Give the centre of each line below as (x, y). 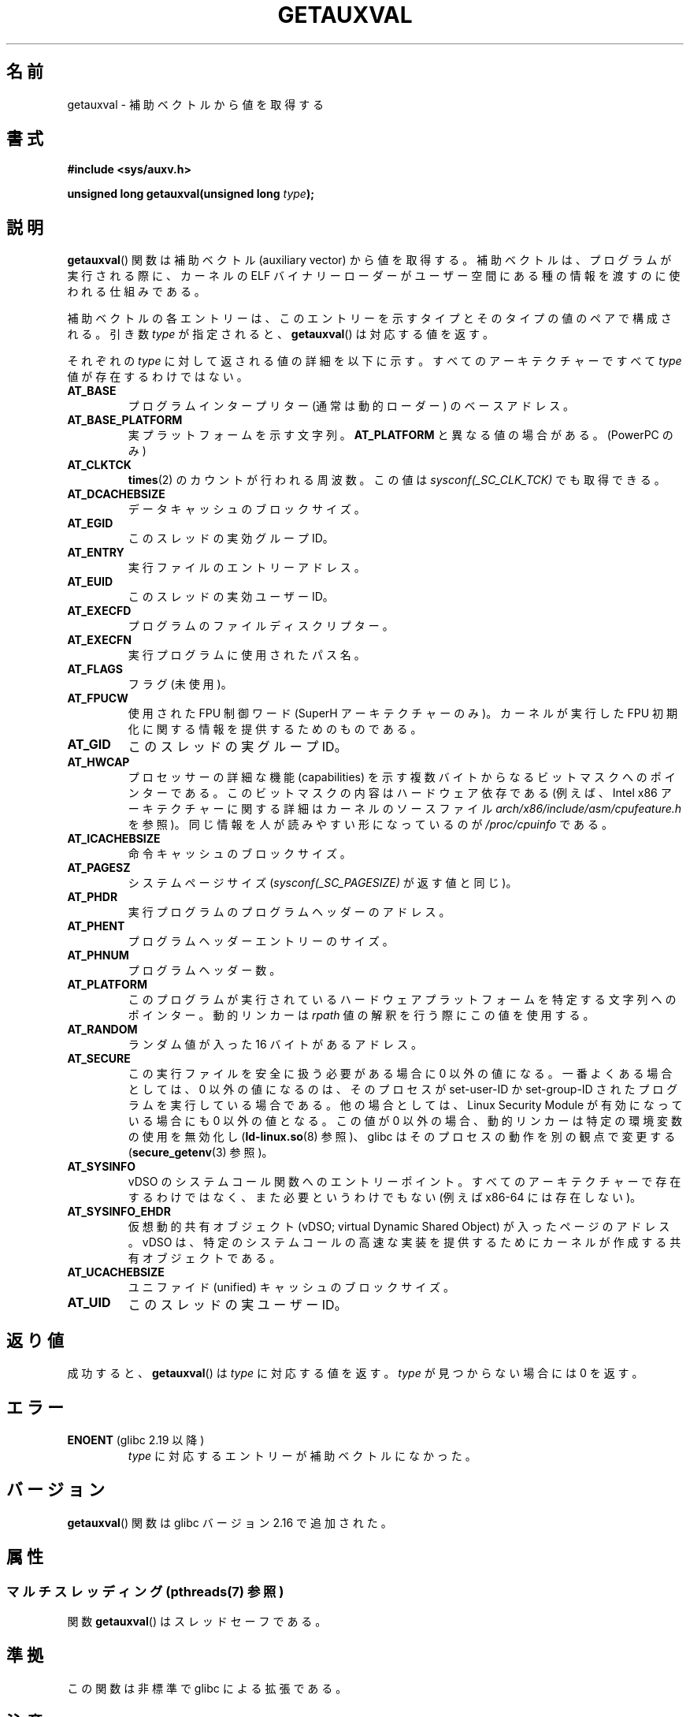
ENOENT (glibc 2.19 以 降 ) (136, 1440)
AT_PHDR (93, 897)
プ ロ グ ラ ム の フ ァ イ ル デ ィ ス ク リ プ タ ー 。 (261, 626)
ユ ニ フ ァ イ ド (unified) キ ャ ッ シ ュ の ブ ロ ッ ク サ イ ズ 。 (291, 1287)
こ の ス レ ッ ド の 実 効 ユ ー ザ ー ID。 (231, 597)
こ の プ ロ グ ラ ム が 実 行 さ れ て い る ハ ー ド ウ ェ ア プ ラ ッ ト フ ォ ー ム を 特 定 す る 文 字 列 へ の (402, 1000)
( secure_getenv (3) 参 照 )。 (200, 1153)
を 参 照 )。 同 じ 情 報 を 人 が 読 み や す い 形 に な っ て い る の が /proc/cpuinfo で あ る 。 (370, 825)
